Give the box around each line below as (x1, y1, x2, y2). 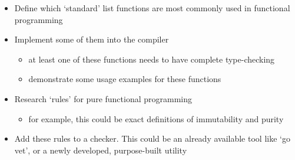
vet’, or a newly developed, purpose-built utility (14, 143, 187, 156)
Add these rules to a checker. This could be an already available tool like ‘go (14, 132, 290, 145)
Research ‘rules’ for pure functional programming (14, 92, 193, 105)
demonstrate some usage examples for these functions (28, 73, 221, 85)
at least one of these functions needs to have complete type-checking (28, 53, 275, 65)
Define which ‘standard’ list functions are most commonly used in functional (14, 2, 290, 14)
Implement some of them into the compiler (14, 33, 169, 45)
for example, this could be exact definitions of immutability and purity (28, 112, 284, 125)
